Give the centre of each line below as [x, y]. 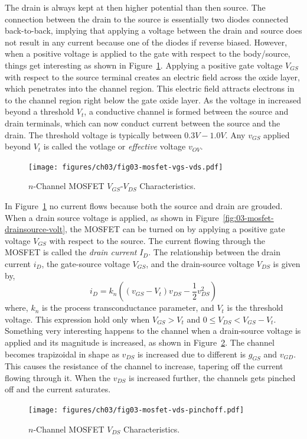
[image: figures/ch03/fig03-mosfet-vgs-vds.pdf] [126, 167]
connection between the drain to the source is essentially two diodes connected [147, 19]
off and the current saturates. [58, 389]
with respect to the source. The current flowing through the [157, 240]
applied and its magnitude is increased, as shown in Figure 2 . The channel [140, 342]
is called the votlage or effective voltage [115, 146]
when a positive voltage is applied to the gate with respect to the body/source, [148, 53]
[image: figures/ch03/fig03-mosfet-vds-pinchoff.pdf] [136, 410]
